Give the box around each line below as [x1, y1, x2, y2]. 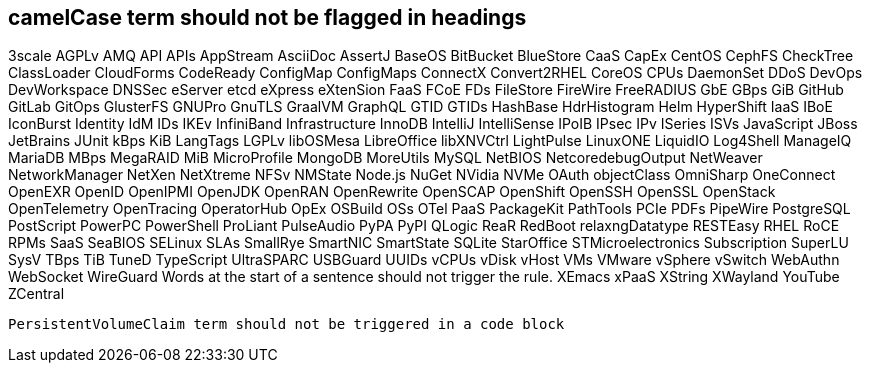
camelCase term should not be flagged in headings [8, 5, 527, 30]
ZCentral [8, 285, 65, 303]
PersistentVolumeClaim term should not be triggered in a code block [8, 316, 565, 333]
